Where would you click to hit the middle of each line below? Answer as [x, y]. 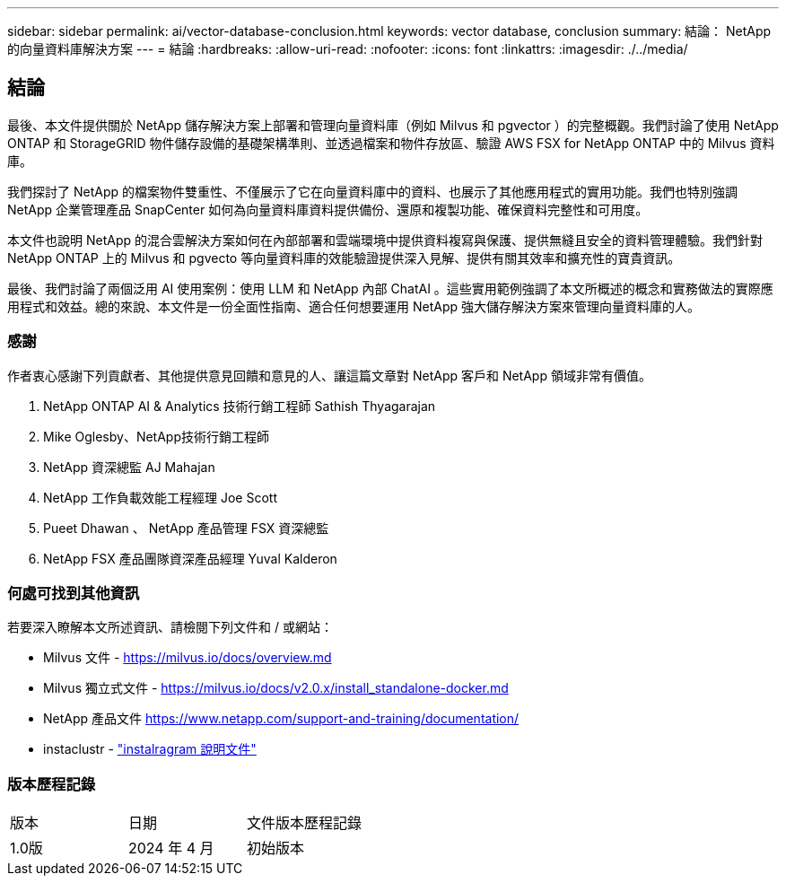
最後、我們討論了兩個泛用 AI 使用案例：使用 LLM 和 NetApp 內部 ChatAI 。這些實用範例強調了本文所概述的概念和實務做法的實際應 [390, 288]
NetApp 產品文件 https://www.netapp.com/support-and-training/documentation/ [281, 719]
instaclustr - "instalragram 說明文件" [150, 749]
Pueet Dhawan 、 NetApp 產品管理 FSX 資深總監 [186, 528]
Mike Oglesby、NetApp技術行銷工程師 [156, 436]
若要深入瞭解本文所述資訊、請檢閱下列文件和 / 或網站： [170, 627]
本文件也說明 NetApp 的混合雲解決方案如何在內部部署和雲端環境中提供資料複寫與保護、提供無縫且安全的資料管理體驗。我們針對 [385, 240]
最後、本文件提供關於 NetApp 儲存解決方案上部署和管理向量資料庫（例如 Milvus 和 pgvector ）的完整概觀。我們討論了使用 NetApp [393, 125]
